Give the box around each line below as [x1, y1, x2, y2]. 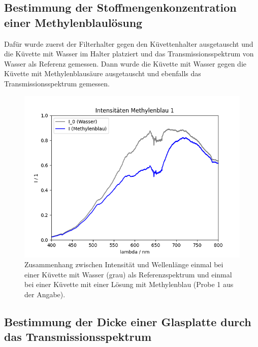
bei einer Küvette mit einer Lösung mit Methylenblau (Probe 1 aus [24, 279, 234, 290]
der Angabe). [24, 289, 66, 299]
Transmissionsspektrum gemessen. [4, 78, 110, 88]
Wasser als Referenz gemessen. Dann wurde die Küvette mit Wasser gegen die [4, 58, 247, 69]
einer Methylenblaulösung [4, 14, 143, 30]
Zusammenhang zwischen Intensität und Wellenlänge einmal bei [24, 259, 223, 270]
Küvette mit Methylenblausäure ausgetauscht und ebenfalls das [4, 68, 201, 79]
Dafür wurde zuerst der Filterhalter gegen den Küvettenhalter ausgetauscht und [4, 38, 253, 49]
